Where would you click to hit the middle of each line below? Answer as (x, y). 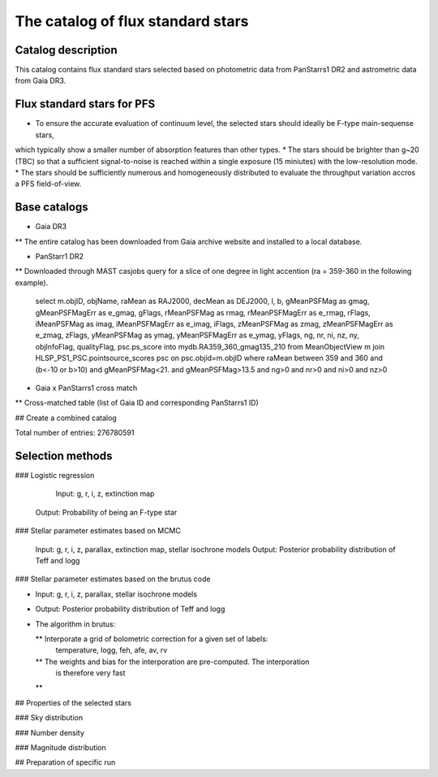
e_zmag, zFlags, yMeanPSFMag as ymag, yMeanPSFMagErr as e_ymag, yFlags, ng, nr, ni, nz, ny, (198, 335)
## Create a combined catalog (66, 418)
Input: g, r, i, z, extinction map (105, 494)
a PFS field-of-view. (48, 184)
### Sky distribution (49, 718)
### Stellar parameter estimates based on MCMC (98, 531)
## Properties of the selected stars (73, 702)
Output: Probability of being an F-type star (106, 512)
